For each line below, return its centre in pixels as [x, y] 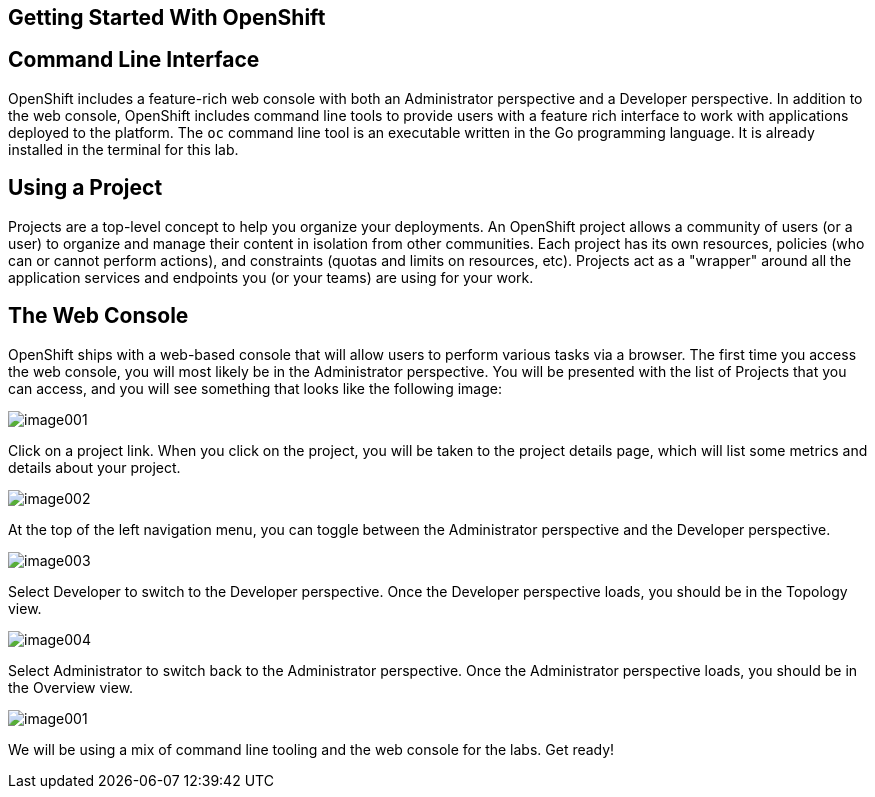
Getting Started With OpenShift [167, 17]
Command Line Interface [134, 60]
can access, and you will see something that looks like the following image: [255, 388]
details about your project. [94, 467]
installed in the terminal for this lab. [123, 149]
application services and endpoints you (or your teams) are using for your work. [271, 277]
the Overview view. [71, 687]
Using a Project [85, 188]
